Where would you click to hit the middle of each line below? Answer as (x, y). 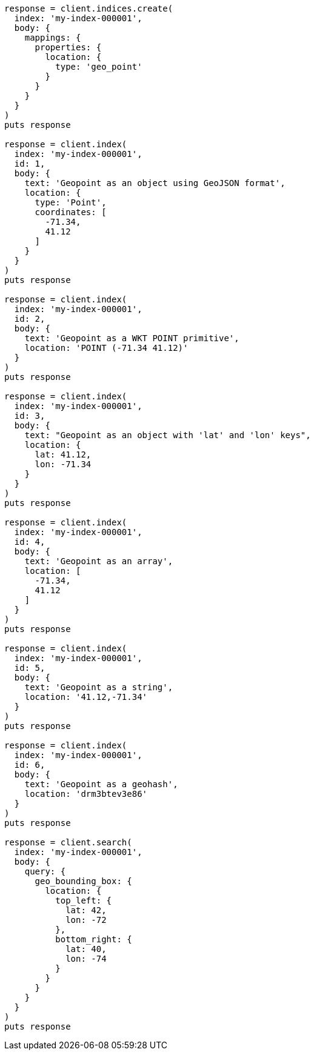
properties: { (68, 47)
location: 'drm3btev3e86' (86, 794)
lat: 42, (86, 910)
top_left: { (84, 900)
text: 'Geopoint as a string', (99, 687)
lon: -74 (86, 959)
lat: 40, (86, 949)
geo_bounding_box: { (83, 881)
